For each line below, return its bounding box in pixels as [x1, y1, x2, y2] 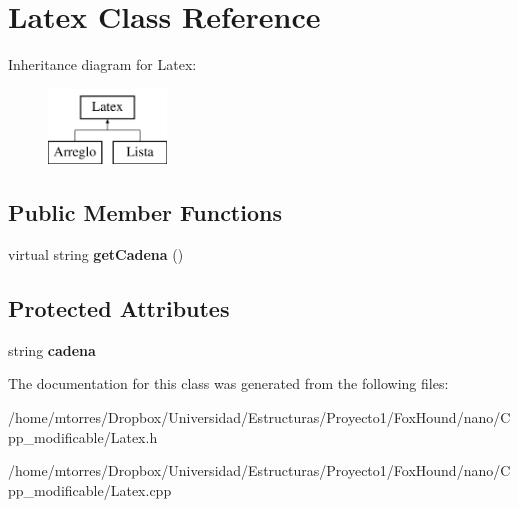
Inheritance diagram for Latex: [8, 54, 197, 75]
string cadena [8, 339, 96, 360]
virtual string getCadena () [8, 244, 184, 265]
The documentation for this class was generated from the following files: [8, 373, 449, 394]
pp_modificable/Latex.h [8, 426, 158, 447]
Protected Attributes [8, 293, 230, 324]
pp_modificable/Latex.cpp [8, 479, 172, 500]
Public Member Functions [8, 197, 282, 228]
